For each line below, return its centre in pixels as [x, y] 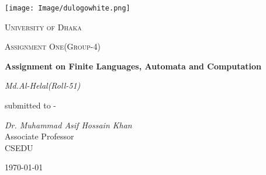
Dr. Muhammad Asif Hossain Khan [68, 125]
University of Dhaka [43, 27]
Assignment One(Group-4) [53, 46]
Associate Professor [39, 136]
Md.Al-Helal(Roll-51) [43, 85]
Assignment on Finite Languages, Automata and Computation [133, 66]
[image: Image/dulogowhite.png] [68, 8]
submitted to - [30, 105]
